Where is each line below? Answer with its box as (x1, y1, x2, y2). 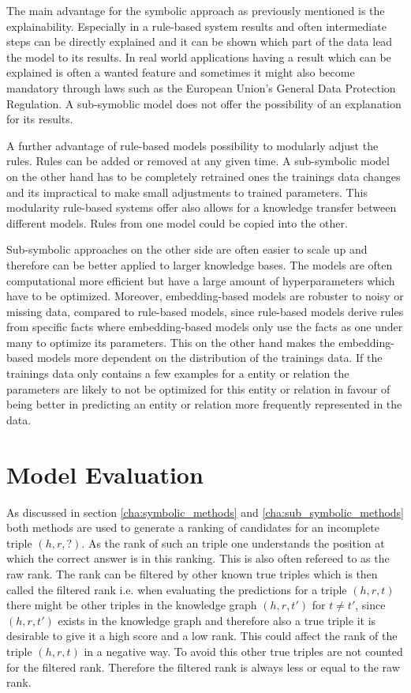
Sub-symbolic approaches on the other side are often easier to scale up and (6, 241, 368, 258)
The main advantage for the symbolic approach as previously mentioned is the (6, 2, 385, 18)
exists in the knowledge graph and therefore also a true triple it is (58, 612, 376, 628)
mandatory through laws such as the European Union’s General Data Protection (6, 79, 396, 96)
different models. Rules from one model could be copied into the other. (6, 214, 348, 231)
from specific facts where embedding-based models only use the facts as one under (6, 318, 403, 335)
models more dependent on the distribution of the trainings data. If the (36, 349, 383, 366)
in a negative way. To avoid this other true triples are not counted (84, 642, 403, 659)
